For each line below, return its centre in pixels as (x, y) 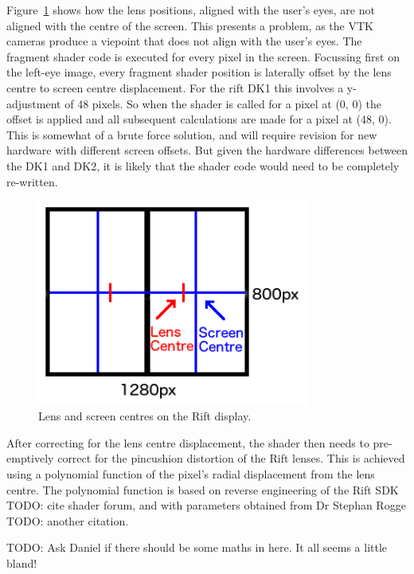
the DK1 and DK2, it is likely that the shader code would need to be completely (203, 165)
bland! (22, 562)
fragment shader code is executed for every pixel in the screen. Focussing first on (203, 56)
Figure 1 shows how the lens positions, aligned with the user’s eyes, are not (191, 10)
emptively (30, 458)
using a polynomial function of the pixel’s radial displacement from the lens (191, 473)
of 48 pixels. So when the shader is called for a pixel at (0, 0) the (223, 103)
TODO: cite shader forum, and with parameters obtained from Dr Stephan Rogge (206, 505)
